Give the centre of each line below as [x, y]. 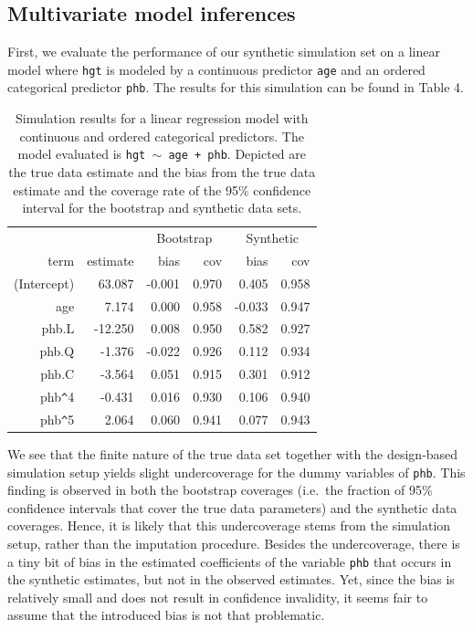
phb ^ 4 [58, 396]
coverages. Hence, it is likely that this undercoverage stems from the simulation [229, 525]
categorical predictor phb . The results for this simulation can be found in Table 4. [236, 87]
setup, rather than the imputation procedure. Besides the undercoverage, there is [234, 543]
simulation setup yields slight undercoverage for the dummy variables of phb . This [236, 472]
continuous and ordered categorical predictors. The [162, 136]
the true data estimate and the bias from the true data [162, 171]
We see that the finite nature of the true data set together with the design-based [233, 453]
